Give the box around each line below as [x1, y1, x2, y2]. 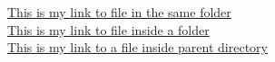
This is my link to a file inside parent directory [7, 38, 268, 57]
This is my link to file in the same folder [7, 3, 231, 21]
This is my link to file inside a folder [7, 20, 210, 39]
